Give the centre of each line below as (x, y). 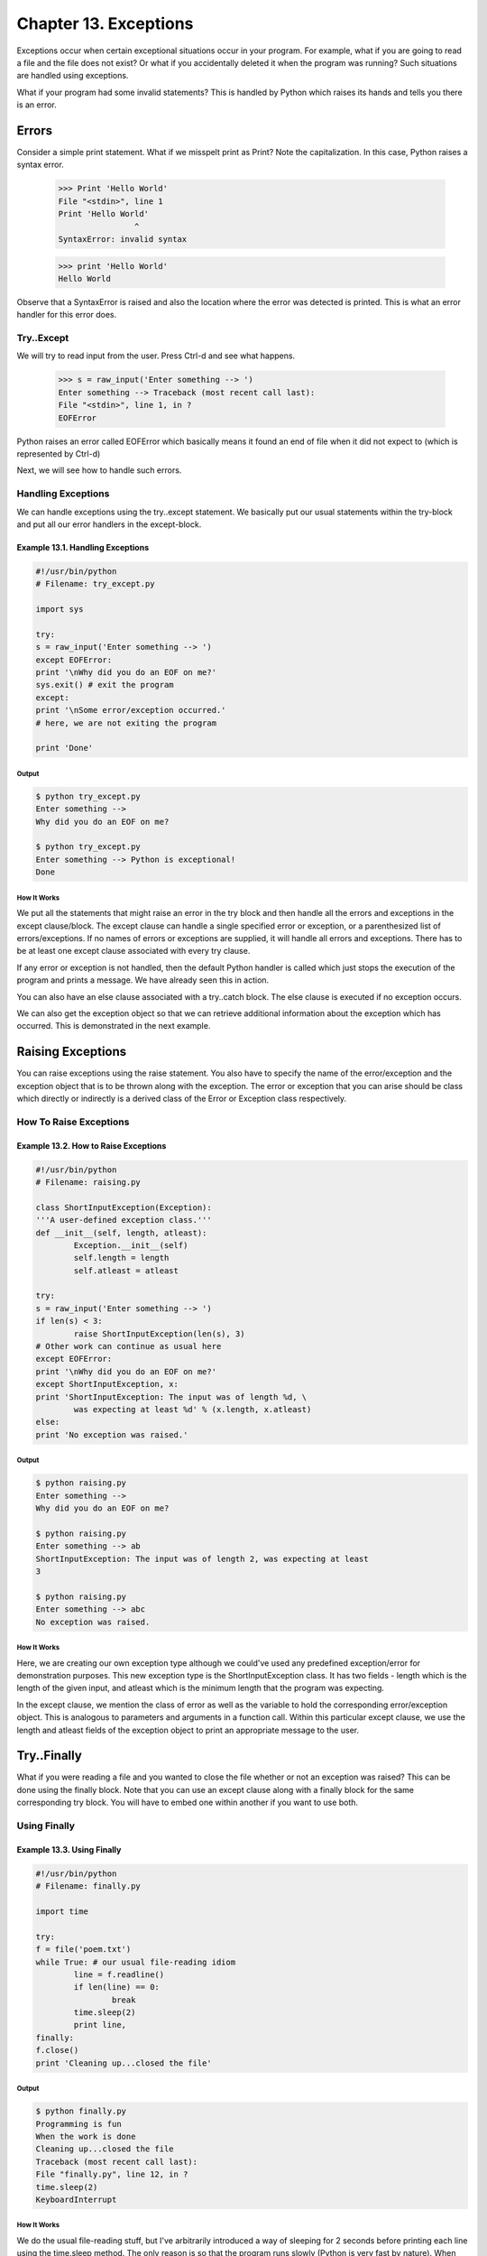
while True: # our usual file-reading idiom (136, 1962)
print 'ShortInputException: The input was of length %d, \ (171, 1397)
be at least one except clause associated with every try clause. (133, 951)
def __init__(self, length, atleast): (121, 1233)
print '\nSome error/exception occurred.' (131, 710)
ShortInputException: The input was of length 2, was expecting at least (202, 1558)
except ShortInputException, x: (107, 1384)
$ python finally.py (81, 2111)
